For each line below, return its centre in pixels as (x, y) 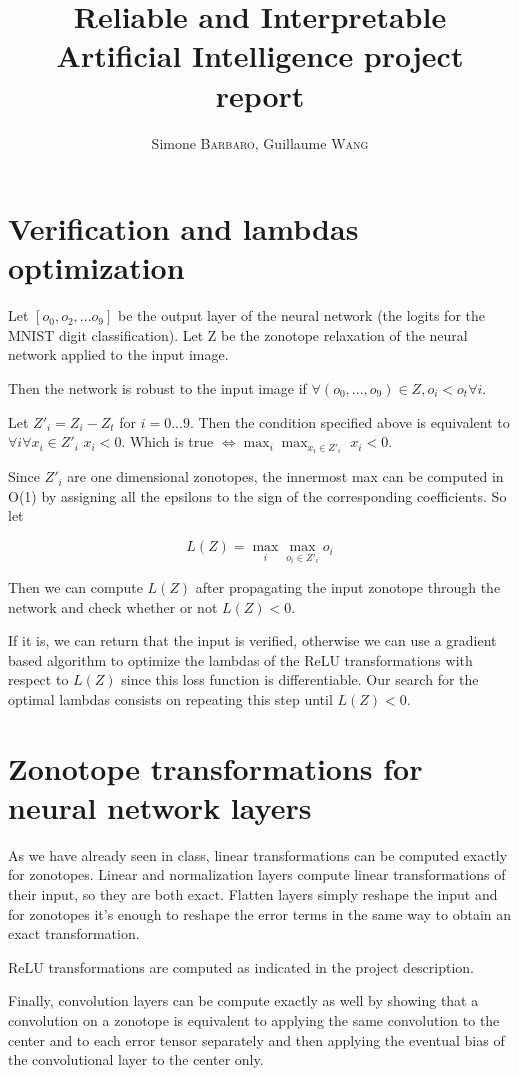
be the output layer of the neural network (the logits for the (302, 315)
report (260, 94)
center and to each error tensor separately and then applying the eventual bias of (256, 1039)
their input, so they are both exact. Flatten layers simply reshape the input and (253, 893)
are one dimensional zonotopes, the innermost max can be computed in (285, 476)
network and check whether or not (113, 606)
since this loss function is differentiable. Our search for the (300, 679)
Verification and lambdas (183, 228)
